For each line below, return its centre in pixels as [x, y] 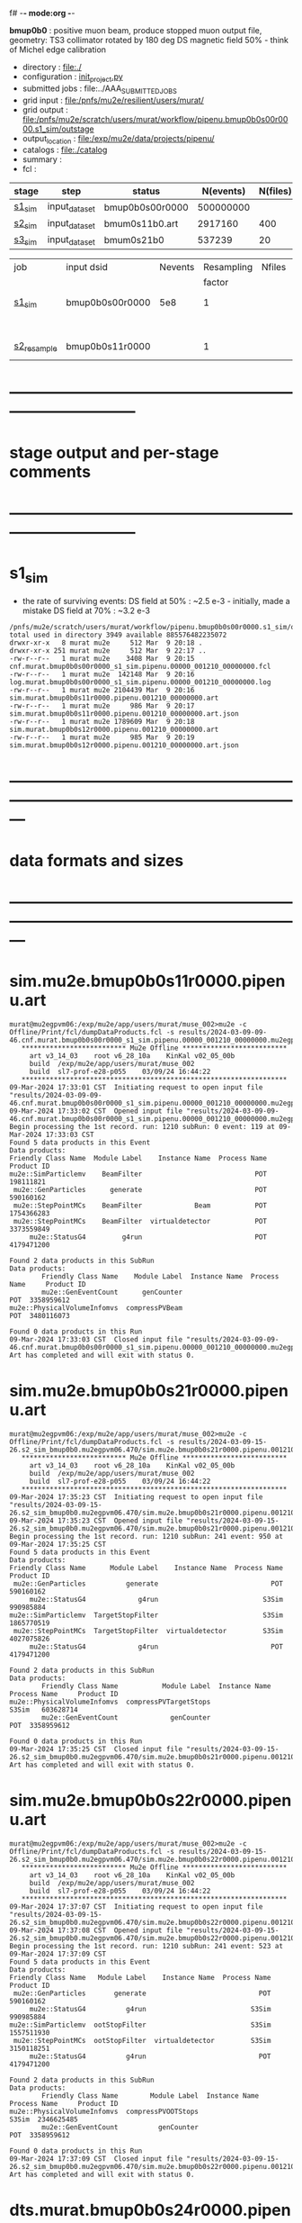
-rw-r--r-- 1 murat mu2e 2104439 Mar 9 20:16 [102, 691]
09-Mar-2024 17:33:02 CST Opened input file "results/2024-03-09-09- [144, 1111]
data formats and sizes [97, 860]
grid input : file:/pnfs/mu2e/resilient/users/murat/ [113, 100]
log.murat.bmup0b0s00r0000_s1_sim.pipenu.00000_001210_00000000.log [140, 682]
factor [216, 283]
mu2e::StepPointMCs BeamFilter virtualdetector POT [140, 1221]
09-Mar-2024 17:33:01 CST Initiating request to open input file [136, 1087]
